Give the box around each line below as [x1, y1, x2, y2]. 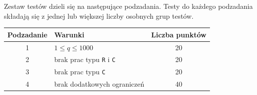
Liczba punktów [151, 29, 206, 39]
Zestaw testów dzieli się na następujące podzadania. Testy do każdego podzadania [4, 1, 253, 11]
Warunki [54, 29, 85, 39]
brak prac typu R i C [54, 54, 116, 64]
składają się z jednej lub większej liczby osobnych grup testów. [4, 10, 194, 21]
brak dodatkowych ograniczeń [54, 79, 145, 89]
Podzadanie [7, 29, 48, 39]
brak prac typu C [54, 66, 105, 77]
